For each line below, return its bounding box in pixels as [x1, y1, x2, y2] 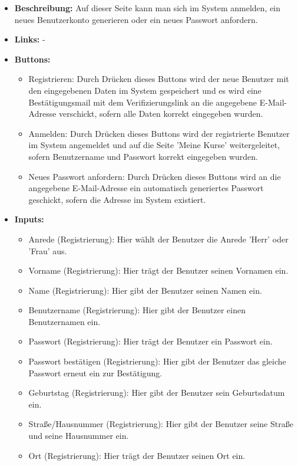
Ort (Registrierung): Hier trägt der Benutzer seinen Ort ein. [28, 449, 246, 461]
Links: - [14, 33, 45, 45]
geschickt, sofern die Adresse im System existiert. [28, 193, 206, 205]
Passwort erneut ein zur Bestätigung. [28, 366, 163, 379]
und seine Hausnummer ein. [28, 429, 129, 442]
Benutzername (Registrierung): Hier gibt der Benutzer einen [28, 304, 246, 316]
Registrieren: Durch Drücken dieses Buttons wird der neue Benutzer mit [28, 73, 289, 85]
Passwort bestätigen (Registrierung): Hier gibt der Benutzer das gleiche [28, 355, 286, 367]
